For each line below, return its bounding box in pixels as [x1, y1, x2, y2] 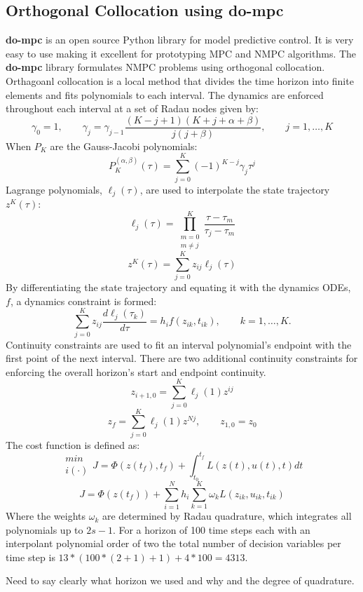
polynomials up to [6, 522, 83, 537]
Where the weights [6, 509, 86, 523]
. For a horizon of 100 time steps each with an [112, 522, 310, 537]
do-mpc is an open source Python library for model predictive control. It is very [6, 32, 354, 47]
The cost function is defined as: [6, 437, 140, 452]
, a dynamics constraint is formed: [10, 293, 157, 308]
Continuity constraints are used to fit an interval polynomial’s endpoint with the [6, 337, 352, 351]
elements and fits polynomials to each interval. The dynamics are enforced [6, 87, 324, 102]
